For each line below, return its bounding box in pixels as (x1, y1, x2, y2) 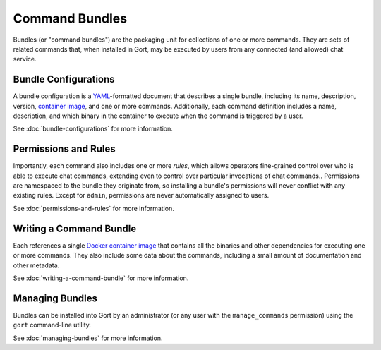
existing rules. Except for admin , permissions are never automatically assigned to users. (13, 191, 270, 200)
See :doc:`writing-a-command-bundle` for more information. (13, 274, 189, 282)
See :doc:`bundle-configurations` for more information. (13, 124, 173, 133)
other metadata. (13, 261, 60, 270)
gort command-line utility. (13, 321, 92, 330)
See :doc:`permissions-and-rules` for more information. (13, 204, 174, 212)
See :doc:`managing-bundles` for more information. (13, 334, 163, 342)
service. (13, 55, 37, 64)
